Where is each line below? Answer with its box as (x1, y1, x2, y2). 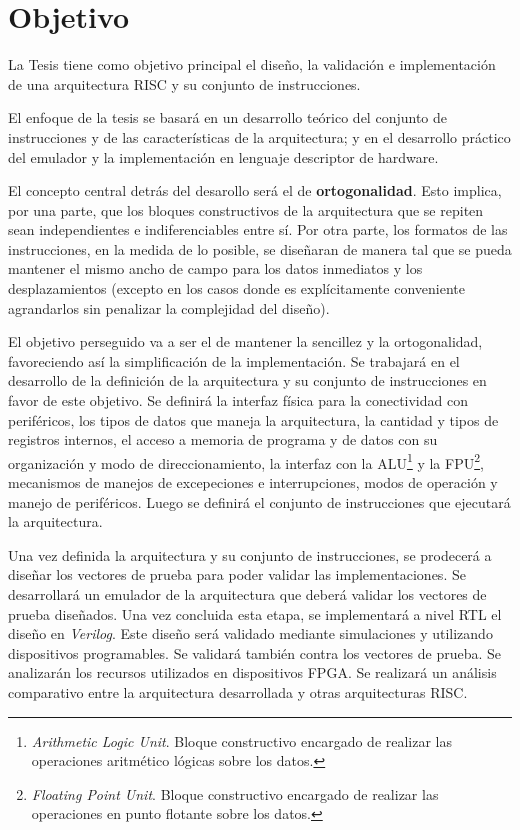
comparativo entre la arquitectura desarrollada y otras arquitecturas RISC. (8, 682, 468, 702)
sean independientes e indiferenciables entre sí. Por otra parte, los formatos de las (8, 219, 508, 240)
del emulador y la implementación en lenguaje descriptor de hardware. (8, 146, 439, 167)
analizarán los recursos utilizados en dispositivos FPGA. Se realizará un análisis (8, 662, 497, 683)
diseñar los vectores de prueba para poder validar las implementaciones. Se (8, 564, 466, 585)
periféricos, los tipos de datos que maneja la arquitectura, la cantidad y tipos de (8, 409, 499, 430)
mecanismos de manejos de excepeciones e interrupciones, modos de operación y (8, 472, 498, 493)
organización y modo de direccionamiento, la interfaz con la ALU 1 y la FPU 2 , (8, 449, 484, 473)
